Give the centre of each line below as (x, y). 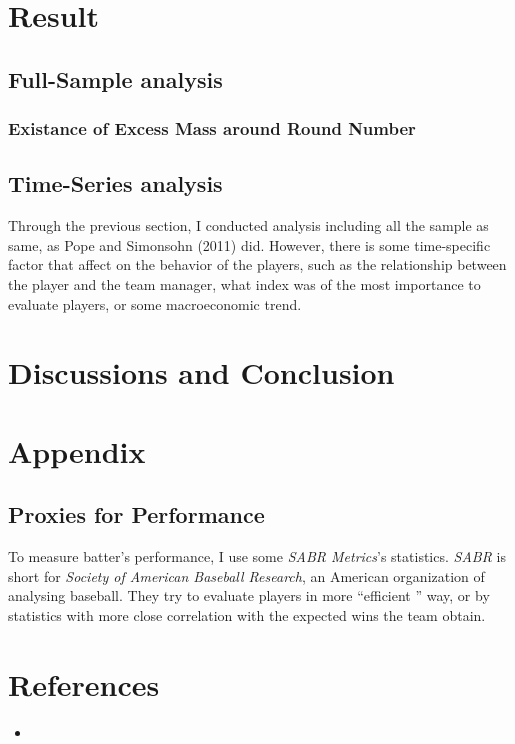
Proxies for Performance (136, 514)
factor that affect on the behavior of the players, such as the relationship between (257, 264)
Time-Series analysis (115, 183)
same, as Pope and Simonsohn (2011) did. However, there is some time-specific (249, 244)
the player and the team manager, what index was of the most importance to (244, 283)
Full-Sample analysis (115, 78)
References (84, 683)
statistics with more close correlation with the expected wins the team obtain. (247, 614)
